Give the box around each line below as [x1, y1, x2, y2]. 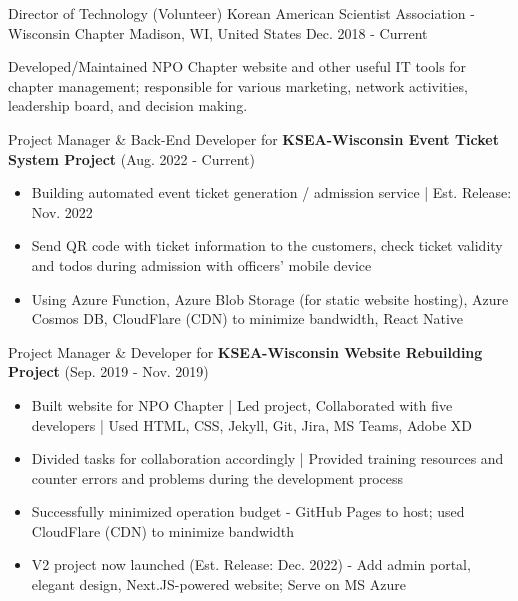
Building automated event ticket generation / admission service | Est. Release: [31, 182, 512, 203]
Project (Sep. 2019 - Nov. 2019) [8, 361, 209, 382]
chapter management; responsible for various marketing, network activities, [8, 75, 468, 96]
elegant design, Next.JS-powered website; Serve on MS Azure [31, 574, 406, 595]
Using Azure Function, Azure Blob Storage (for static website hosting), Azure [31, 288, 509, 309]
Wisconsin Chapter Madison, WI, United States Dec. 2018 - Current [8, 22, 428, 43]
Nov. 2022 [31, 201, 93, 222]
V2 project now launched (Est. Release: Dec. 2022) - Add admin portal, [31, 554, 471, 575]
